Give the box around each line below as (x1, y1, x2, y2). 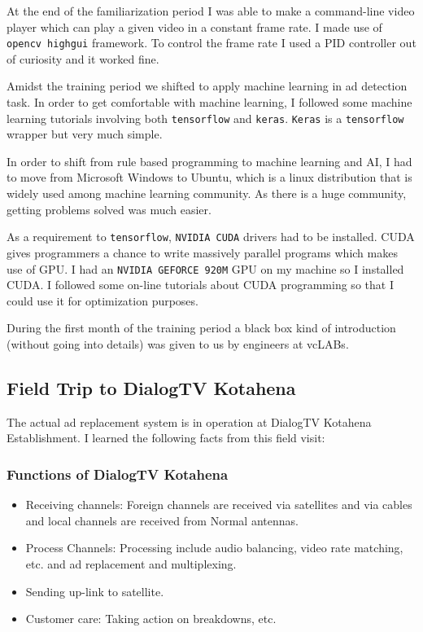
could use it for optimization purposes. (7, 292, 198, 309)
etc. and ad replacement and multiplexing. (25, 555, 237, 572)
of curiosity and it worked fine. (7, 50, 159, 67)
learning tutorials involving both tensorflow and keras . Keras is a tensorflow (7, 109, 404, 126)
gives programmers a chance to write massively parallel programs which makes (7, 244, 398, 261)
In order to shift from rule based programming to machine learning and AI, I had (7, 152, 412, 169)
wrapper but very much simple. (7, 125, 163, 143)
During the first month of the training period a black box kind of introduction (7, 319, 396, 336)
